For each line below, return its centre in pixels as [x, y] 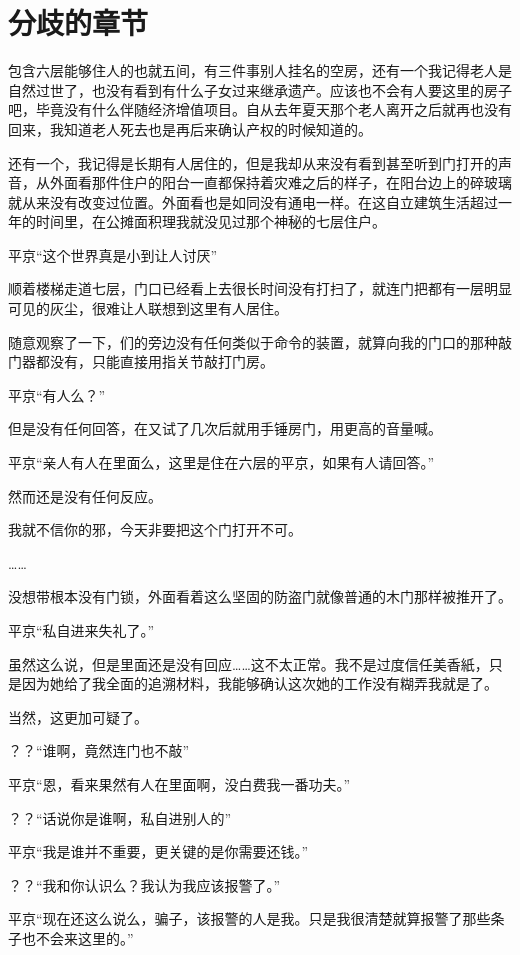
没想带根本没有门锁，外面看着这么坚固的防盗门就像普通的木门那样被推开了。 [260, 596]
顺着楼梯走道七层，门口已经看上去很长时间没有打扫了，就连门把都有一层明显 [260, 288]
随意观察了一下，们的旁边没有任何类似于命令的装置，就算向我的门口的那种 [253, 341]
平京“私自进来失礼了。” [81, 630]
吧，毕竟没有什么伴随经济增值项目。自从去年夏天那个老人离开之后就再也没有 [260, 109]
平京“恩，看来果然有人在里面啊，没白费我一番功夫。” [179, 783]
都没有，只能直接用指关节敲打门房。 [154, 361]
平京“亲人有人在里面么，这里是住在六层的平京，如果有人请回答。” [221, 462]
